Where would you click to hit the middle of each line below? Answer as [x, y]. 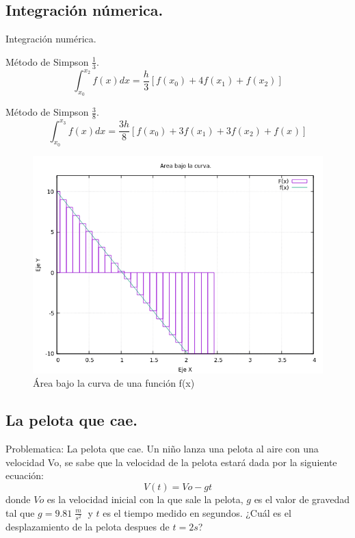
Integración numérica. [51, 39]
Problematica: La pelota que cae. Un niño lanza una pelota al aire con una [162, 449]
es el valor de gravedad [302, 499]
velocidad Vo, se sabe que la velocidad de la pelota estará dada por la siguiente [171, 462]
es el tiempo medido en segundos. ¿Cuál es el [197, 512]
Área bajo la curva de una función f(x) [114, 383]
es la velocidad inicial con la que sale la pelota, [145, 499]
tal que [20, 512]
